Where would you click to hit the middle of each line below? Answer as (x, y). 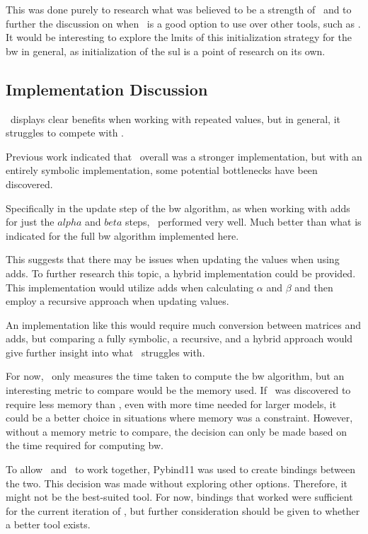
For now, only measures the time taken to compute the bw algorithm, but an (175, 376)
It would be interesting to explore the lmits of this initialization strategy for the (179, 37)
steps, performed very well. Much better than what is (243, 222)
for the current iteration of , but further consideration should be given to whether (183, 510)
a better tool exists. (48, 524)
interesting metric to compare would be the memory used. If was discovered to (178, 390)
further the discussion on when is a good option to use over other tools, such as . (183, 23)
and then (314, 287)
